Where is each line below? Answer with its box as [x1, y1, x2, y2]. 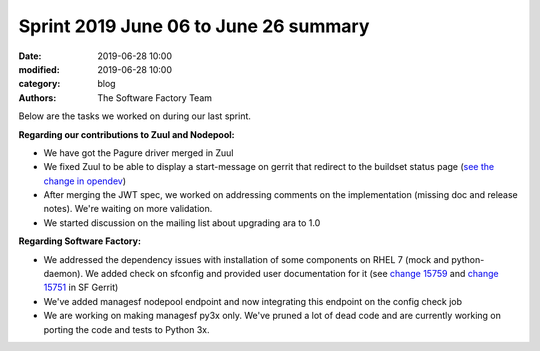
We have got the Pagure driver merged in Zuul [43, 146, 234, 159]
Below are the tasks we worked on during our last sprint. [18, 110, 252, 122]
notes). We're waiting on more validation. [43, 203, 213, 215]
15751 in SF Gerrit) [43, 281, 119, 294]
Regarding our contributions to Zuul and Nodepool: [18, 128, 235, 140]
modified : [18, 63, 60, 75]
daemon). [43, 268, 84, 280]
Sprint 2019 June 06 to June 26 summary [18, 15, 370, 37]
